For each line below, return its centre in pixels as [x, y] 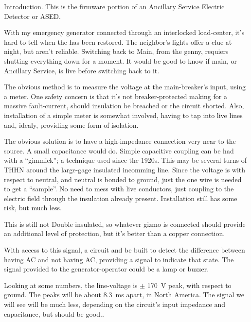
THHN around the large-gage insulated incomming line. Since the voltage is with [125, 169]
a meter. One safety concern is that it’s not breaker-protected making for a [116, 96]
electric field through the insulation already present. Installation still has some [121, 198]
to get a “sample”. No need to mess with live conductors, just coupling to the [119, 189]
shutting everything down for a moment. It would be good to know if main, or [120, 60]
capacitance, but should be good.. [54, 314]
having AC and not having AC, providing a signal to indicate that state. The [119, 259]
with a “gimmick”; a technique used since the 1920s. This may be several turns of [125, 160]
